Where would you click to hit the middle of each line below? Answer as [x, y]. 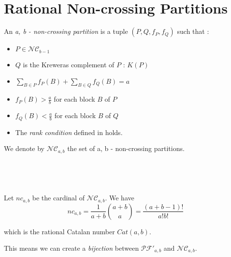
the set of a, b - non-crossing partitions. [126, 148]
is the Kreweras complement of [69, 64]
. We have [120, 198]
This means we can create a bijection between [72, 248]
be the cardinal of [58, 198]
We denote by [24, 148]
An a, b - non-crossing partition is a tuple [66, 31]
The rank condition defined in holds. [69, 132]
